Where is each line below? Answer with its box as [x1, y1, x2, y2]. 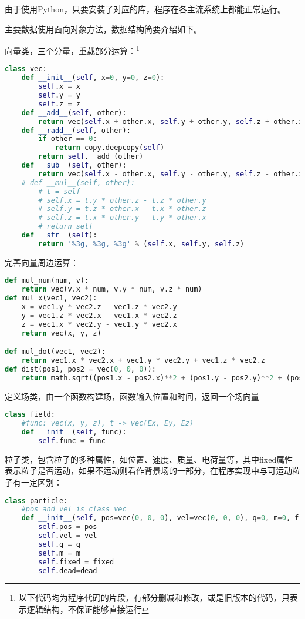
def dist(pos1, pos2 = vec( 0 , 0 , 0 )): [5, 364, 156, 373]
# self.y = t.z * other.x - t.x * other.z [38, 205, 206, 213]
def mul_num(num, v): [5, 276, 89, 285]
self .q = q [38, 540, 80, 548]
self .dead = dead [38, 566, 97, 575]
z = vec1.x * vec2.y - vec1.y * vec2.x [21, 320, 177, 329]
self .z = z [38, 99, 80, 108]
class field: [5, 410, 55, 419]
